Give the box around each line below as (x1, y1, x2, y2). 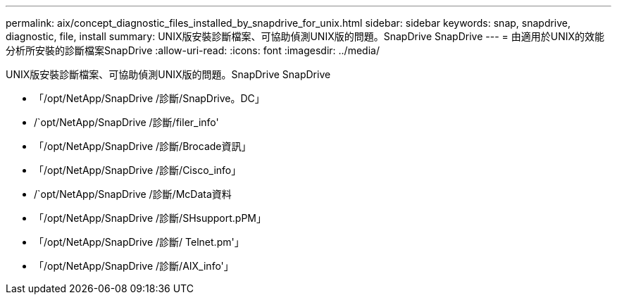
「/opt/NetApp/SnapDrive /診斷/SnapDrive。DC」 (34, 92, 265, 104)
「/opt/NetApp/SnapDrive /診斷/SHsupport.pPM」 (34, 212, 267, 224)
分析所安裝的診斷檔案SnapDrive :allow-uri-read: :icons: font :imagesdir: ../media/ (6, 44, 380, 56)
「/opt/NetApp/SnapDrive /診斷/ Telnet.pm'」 (34, 236, 244, 248)
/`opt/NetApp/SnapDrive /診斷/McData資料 (34, 188, 232, 200)
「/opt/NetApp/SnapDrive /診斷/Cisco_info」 (34, 164, 242, 176)
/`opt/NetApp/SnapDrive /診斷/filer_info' (34, 116, 219, 128)
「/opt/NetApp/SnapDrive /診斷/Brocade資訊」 (34, 140, 251, 152)
